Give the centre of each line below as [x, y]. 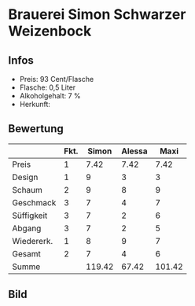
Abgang [27, 228]
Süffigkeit [30, 216]
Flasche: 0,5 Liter [48, 87]
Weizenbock [50, 31]
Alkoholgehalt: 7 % [50, 96]
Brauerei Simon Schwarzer [97, 15]
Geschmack [34, 202]
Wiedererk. [33, 241]
